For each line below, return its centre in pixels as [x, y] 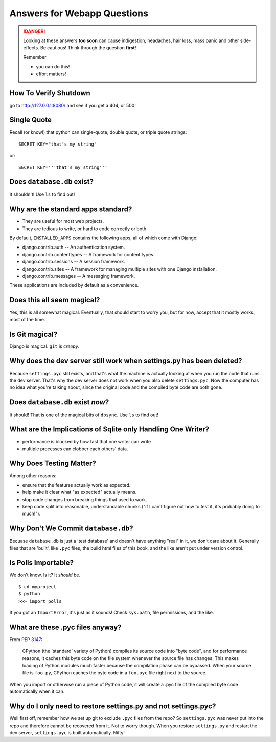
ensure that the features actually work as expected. [76, 485]
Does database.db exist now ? [59, 402]
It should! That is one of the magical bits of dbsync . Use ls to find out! [84, 415]
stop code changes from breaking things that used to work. [85, 499]
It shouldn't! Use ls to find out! [42, 194]
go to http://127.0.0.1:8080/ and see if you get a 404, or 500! [73, 106]
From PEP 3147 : [26, 640]
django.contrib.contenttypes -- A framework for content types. [88, 254]
